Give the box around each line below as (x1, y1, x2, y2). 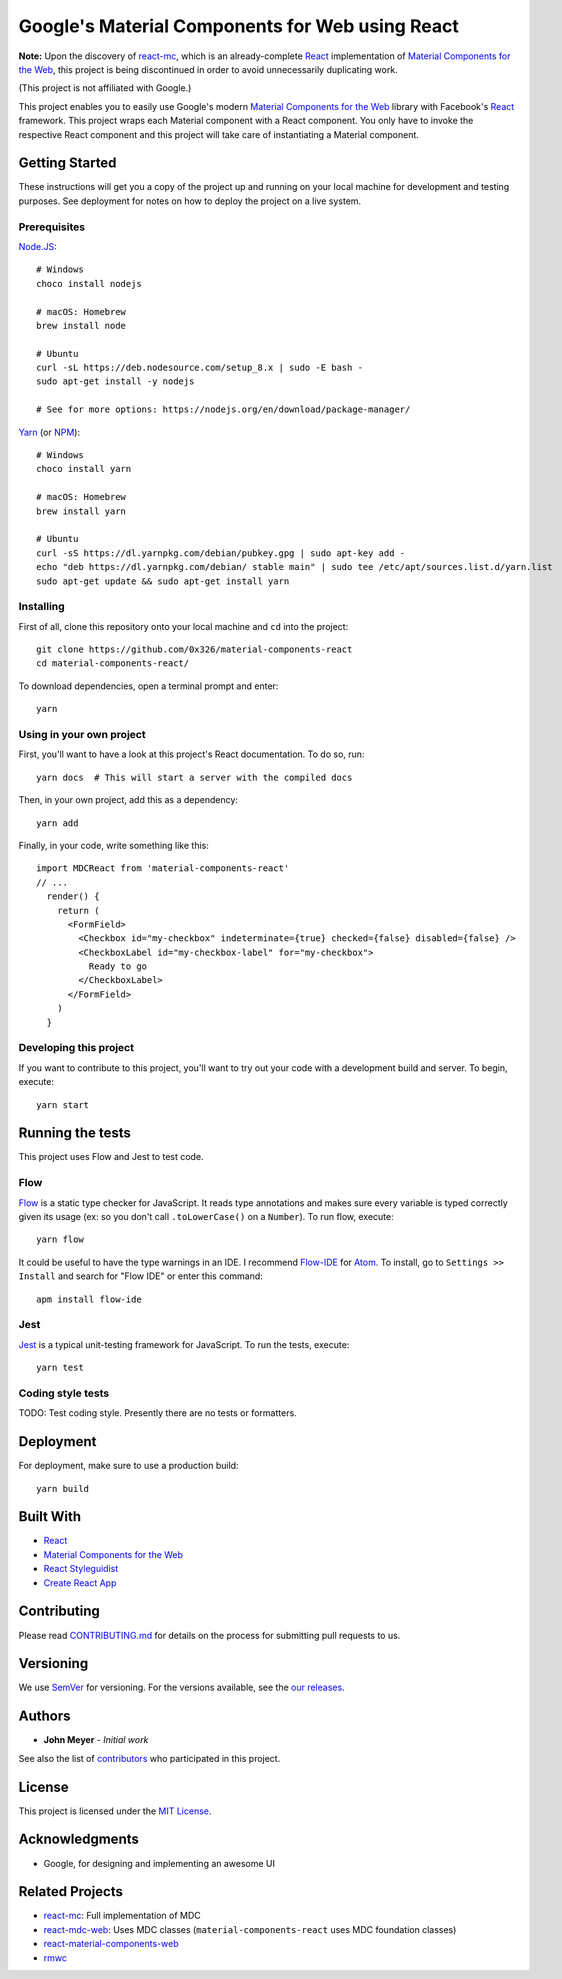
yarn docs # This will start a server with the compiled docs (36, 771, 353, 783)
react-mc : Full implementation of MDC (43, 1910, 202, 1922)
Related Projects (18, 1883, 124, 1900)
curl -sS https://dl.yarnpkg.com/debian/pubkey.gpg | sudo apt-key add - (36, 547, 406, 559)
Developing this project (18, 1041, 135, 1055)
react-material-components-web (43, 1938, 179, 1950)
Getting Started (18, 155, 117, 172)
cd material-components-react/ (36, 658, 190, 669)
